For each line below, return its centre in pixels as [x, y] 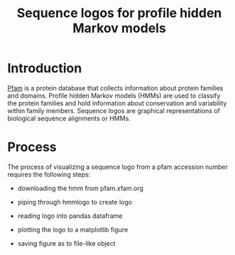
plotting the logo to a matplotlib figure [73, 229]
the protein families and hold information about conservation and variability [117, 103]
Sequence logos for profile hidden [119, 13]
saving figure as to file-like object [66, 243]
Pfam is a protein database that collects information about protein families [115, 88]
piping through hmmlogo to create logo [75, 202]
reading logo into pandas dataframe [70, 216]
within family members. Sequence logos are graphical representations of [114, 110]
